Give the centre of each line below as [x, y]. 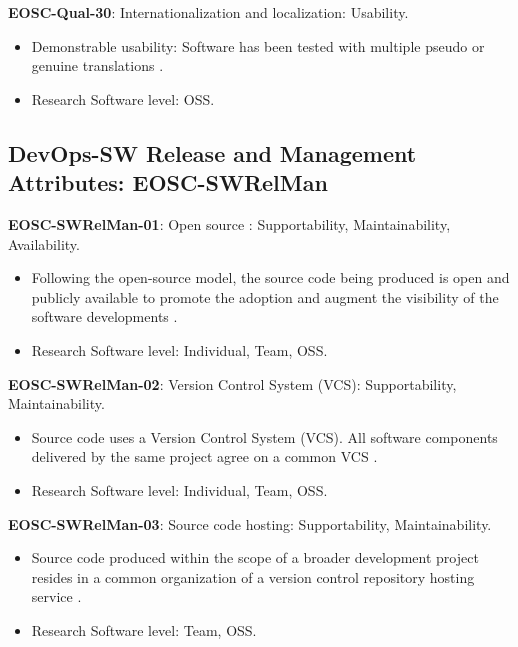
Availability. [44, 243]
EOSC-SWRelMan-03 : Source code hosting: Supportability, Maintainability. [250, 523]
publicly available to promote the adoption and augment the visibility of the [265, 296]
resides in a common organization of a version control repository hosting [253, 576]
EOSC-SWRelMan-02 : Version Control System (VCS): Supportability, [232, 383]
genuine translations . [97, 65]
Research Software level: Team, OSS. [144, 629]
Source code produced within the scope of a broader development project [255, 557]
